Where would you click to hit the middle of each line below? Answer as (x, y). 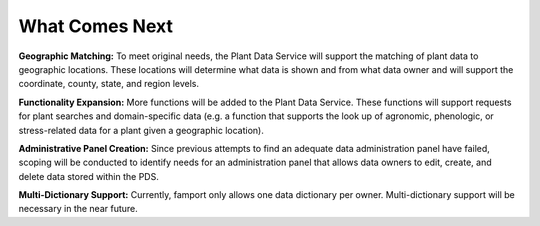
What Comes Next (96, 26)
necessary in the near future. (78, 209)
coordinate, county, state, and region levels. (109, 84)
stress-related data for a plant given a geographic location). (141, 130)
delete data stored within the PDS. (88, 176)
